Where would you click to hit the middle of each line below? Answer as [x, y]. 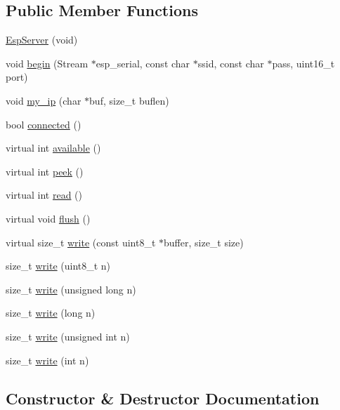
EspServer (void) [42, 40]
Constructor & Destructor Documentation [163, 398]
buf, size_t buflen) [129, 100]
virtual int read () [44, 195]
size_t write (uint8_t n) [58, 266]
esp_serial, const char [143, 63]
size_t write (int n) [47, 360]
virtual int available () [53, 148]
